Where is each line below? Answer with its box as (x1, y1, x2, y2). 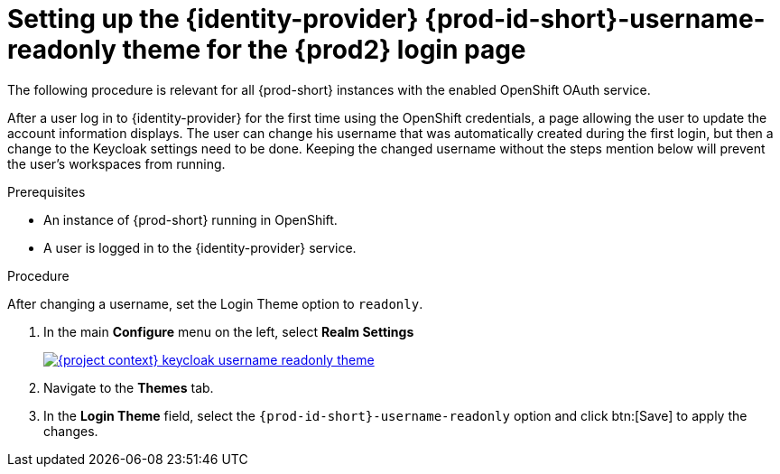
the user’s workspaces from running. (7, 155, 226, 172)
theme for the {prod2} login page (122, 34, 526, 65)
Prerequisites (7, 183, 86, 200)
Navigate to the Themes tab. (43, 379, 214, 395)
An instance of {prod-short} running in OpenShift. (43, 211, 338, 228)
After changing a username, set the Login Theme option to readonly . (7, 295, 423, 311)
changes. (43, 423, 98, 439)
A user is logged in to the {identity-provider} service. (43, 239, 357, 256)
